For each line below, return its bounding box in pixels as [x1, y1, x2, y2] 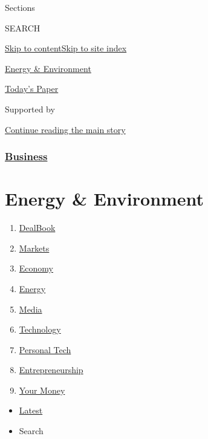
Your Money [19, 383, 65, 396]
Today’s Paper [5, 82, 59, 95]
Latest [19, 404, 43, 417]
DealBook [19, 221, 56, 234]
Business [5, 149, 48, 164]
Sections [5, 1, 35, 13]
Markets [19, 241, 50, 254]
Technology [19, 323, 61, 336]
